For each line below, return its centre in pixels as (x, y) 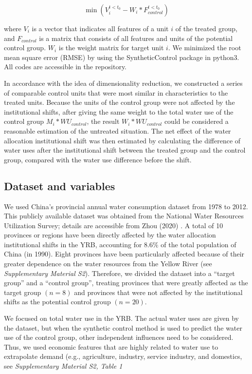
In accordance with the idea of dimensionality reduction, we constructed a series (123, 83)
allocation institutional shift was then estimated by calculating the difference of (122, 140)
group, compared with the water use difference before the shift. (98, 159)
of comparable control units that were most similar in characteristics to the (116, 92)
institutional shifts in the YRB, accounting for (73, 244)
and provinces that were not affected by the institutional (158, 292)
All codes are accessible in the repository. (65, 67)
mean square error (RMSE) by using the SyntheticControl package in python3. (122, 57)
